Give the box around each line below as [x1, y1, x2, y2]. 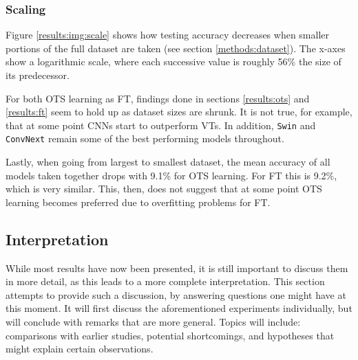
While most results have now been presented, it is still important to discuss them [6, 260, 348, 275]
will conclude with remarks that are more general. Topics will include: [6, 315, 301, 329]
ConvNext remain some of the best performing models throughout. [6, 131, 284, 146]
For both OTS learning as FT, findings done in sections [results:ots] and [6, 91, 310, 105]
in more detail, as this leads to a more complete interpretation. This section [6, 274, 325, 289]
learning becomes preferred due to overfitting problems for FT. [6, 194, 271, 209]
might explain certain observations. [6, 341, 154, 356]
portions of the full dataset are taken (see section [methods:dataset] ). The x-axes [6, 41, 346, 55]
